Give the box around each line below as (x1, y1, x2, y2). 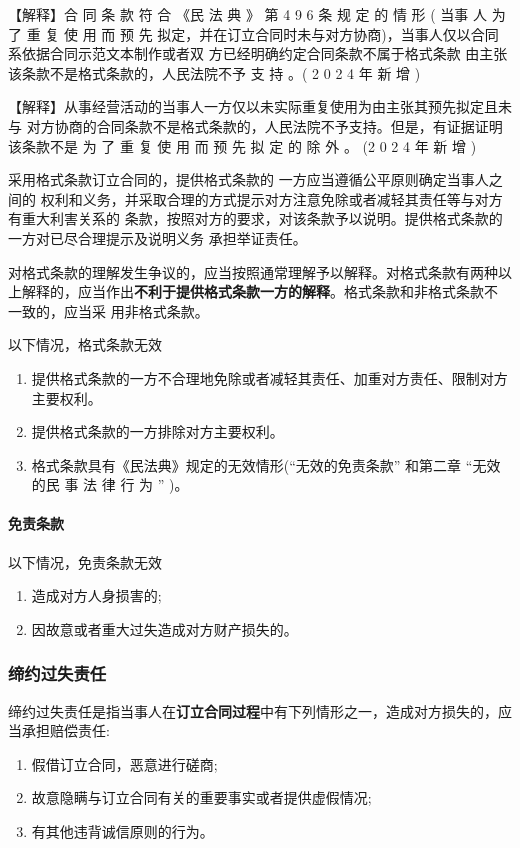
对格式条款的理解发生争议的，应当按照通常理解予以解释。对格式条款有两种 (8, 261, 498, 282)
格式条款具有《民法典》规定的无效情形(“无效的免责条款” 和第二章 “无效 (31, 454, 501, 475)
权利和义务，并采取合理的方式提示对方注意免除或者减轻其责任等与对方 (40, 188, 503, 209)
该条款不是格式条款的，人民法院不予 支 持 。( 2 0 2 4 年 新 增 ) (8, 62, 421, 83)
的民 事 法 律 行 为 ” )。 (31, 474, 189, 495)
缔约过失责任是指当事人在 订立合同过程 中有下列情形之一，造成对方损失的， (8, 700, 498, 721)
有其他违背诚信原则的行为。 (31, 821, 214, 842)
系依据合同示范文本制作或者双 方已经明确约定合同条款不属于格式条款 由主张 (8, 43, 508, 64)
